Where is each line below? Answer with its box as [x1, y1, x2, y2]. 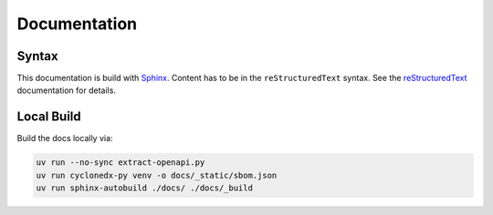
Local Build [16, 109, 81, 125]
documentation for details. [16, 85, 116, 96]
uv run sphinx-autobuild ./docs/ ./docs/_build [36, 183, 253, 193]
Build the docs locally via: [16, 133, 113, 144]
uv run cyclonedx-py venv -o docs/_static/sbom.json [36, 169, 278, 180]
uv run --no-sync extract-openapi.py [36, 158, 205, 168]
